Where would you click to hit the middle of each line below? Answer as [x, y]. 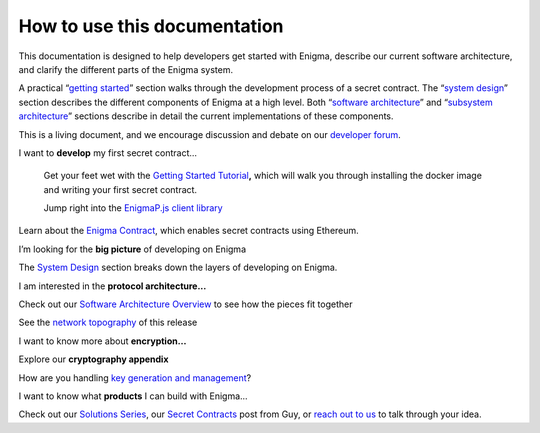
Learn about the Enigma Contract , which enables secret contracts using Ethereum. [188, 231]
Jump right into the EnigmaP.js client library [133, 208]
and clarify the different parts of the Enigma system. [126, 69]
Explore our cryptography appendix [93, 359]
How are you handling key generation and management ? [135, 377]
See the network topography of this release [108, 322]
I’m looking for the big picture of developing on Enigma [132, 249]
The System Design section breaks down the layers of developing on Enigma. [178, 267]
